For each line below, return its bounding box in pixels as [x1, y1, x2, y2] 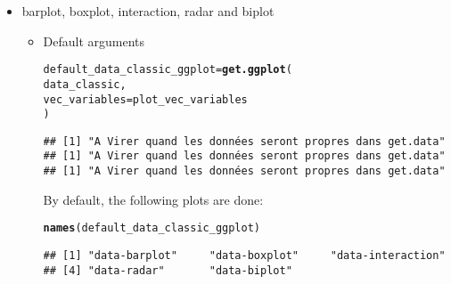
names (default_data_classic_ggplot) [43, 222, 260, 235]
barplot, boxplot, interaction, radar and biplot [21, 2, 275, 20]
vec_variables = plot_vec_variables [43, 93, 248, 106]
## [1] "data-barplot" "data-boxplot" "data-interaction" [43, 249, 446, 263]
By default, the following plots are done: [43, 190, 264, 208]
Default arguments [43, 31, 145, 50]
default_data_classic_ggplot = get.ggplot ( [43, 63, 292, 77]
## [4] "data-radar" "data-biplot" [43, 264, 292, 277]
